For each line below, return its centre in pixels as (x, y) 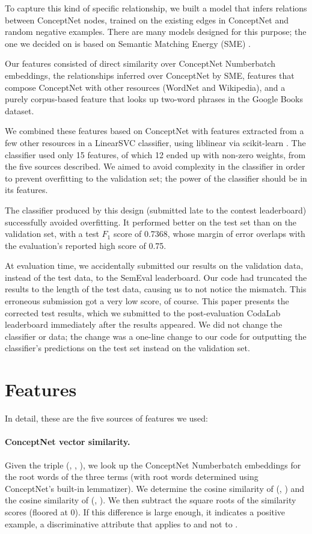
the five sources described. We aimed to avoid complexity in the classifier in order (155, 166)
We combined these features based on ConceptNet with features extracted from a (154, 131)
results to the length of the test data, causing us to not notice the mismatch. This (156, 289)
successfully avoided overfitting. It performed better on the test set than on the (151, 222)
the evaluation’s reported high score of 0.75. (86, 245)
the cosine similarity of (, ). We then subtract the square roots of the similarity (151, 500)
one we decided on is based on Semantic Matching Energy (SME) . (128, 43)
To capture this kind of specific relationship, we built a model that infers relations (156, 8)
